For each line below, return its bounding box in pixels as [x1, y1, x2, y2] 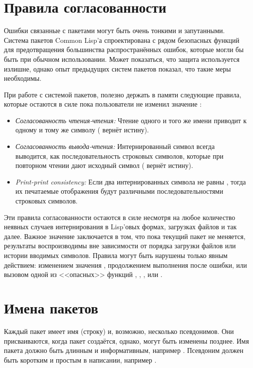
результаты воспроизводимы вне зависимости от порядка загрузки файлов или [4, 240, 236, 251]
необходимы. [4, 73, 42, 83]
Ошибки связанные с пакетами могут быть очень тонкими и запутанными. [4, 25, 225, 36]
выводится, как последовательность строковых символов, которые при [15, 150, 224, 161]
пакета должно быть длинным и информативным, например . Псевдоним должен [4, 345, 244, 355]
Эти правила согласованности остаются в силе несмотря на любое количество [4, 212, 235, 222]
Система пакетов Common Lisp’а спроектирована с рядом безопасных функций [4, 35, 239, 45]
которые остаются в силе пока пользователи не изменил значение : [4, 99, 202, 109]
